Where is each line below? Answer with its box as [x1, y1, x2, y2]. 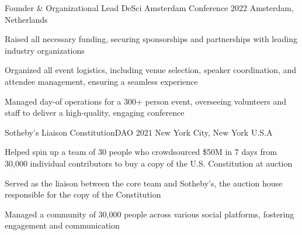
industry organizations [5, 44, 85, 56]
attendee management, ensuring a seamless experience [5, 75, 198, 87]
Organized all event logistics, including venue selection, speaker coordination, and [5, 64, 296, 76]
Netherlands [5, 13, 48, 25]
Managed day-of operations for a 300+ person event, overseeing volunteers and [5, 95, 286, 107]
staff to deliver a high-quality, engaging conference [5, 106, 185, 119]
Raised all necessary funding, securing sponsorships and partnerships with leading [5, 33, 297, 45]
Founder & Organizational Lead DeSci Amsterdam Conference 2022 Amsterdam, [5, 2, 294, 13]
